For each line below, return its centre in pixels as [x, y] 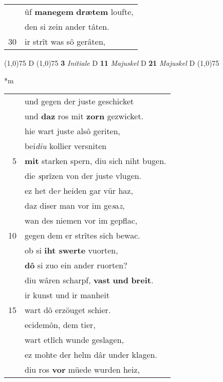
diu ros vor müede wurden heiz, [82, 370]
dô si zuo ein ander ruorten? [76, 265]
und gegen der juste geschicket [79, 101]
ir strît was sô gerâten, [65, 41]
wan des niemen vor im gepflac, [81, 221]
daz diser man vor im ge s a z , [75, 206]
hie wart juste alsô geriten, [73, 131]
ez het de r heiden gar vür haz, [79, 191]
